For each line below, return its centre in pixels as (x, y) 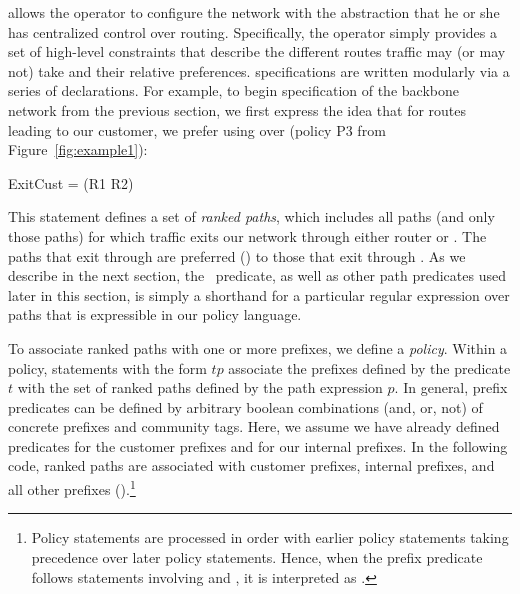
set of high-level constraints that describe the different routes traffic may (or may (257, 51)
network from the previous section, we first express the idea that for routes (237, 109)
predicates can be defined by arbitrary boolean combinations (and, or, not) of (245, 406)
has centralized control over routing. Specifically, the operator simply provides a (252, 31)
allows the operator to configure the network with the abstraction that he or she (254, 12)
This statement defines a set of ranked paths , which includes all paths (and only (251, 216)
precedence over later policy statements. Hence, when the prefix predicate (257, 556)
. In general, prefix (451, 387)
